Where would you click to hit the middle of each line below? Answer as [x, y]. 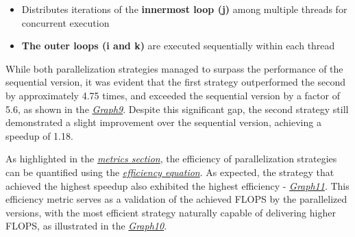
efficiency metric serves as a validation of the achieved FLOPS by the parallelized [176, 199]
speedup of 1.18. [39, 135]
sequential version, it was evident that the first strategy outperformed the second [176, 82]
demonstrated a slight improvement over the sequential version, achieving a [163, 122]
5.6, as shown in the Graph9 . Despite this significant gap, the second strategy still [177, 109]
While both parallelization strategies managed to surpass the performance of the [174, 68]
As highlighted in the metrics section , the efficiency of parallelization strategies [171, 159]
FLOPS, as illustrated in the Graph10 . [86, 226]
